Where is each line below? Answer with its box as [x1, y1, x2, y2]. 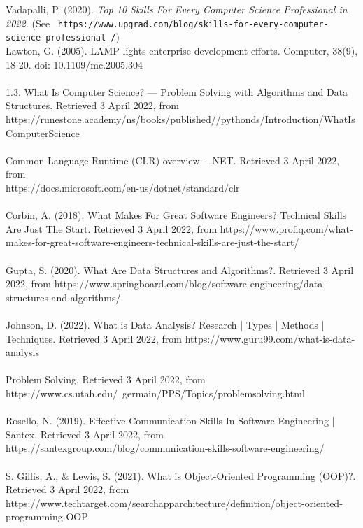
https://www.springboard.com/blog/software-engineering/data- [54, 276, 326, 291]
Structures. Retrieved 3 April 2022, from [6, 98, 179, 113]
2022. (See [6, 15, 50, 30]
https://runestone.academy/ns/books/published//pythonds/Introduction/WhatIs [6, 112, 355, 127]
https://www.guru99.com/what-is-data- [185, 331, 355, 345]
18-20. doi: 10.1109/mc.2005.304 [6, 57, 143, 71]
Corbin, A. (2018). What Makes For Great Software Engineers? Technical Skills [6, 208, 347, 222]
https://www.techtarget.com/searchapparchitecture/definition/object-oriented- [6, 495, 343, 510]
